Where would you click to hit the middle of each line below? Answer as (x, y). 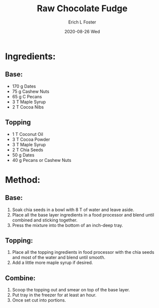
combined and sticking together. (45, 220)
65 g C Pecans (27, 96)
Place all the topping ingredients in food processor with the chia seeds (83, 252)
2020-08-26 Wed (82, 31)
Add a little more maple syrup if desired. (52, 263)
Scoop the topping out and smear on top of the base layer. (71, 290)
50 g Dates (23, 155)
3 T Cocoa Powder (31, 139)
